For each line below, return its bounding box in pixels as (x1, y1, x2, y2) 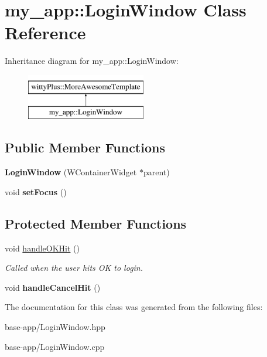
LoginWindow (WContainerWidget (5, 166, 137, 178)
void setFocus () (5, 185, 67, 198)
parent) (143, 166, 170, 178)
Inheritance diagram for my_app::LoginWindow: (5, 55, 179, 67)
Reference (5, 21, 86, 45)
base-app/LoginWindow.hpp (5, 321, 105, 333)
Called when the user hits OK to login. (5, 261, 143, 274)
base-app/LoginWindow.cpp (5, 340, 105, 352)
